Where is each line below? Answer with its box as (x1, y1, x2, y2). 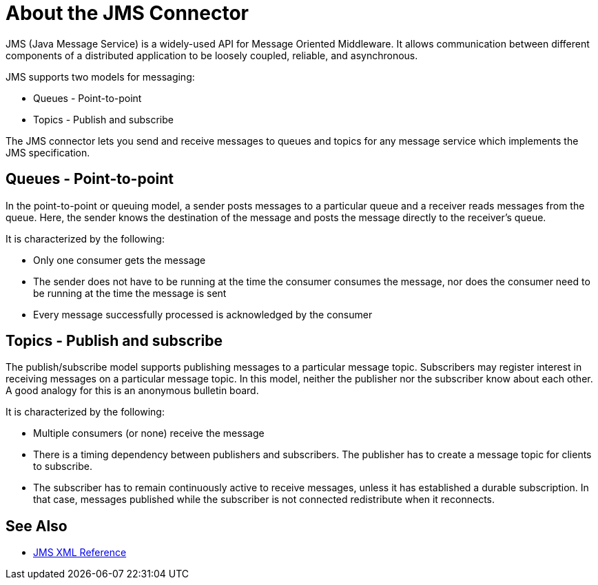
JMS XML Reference (33, 546, 127, 559)
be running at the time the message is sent (33, 287, 227, 299)
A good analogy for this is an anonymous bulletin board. (6, 384, 259, 397)
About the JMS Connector (6, 1, 249, 25)
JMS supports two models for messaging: (6, 70, 195, 83)
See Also (6, 517, 68, 535)
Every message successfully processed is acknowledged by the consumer (33, 308, 373, 320)
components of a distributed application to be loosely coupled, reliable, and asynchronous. (6, 49, 418, 61)
